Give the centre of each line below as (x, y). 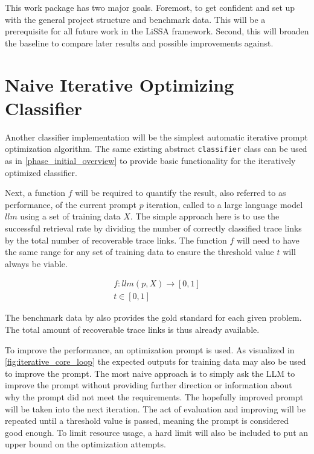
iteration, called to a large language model (225, 204)
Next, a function (35, 193)
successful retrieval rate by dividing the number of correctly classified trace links (153, 228)
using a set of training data (70, 216)
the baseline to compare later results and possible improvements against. (139, 43)
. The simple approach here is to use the (205, 216)
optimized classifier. (41, 172)
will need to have (268, 240)
